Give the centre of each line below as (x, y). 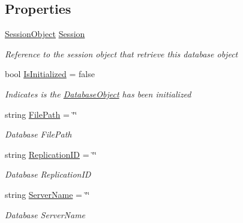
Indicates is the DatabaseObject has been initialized (98, 94)
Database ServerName (45, 214)
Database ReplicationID (48, 174)
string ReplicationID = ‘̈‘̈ (51, 154)
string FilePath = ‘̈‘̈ (41, 114)
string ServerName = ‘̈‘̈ (47, 194)
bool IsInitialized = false (50, 74)
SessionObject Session (45, 34)
